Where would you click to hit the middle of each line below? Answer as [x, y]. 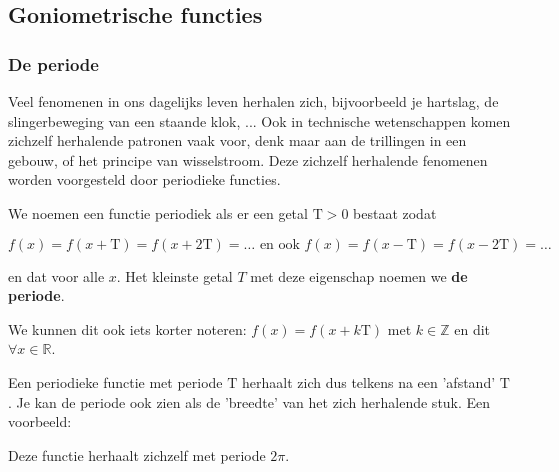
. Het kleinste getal [174, 275]
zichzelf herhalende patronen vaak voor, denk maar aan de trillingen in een [237, 140]
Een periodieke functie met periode [115, 381]
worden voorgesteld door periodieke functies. [144, 179]
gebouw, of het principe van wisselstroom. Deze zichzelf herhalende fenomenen [248, 159]
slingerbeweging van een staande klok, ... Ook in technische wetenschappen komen [259, 120]
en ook [279, 244]
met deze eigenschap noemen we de [359, 275]
